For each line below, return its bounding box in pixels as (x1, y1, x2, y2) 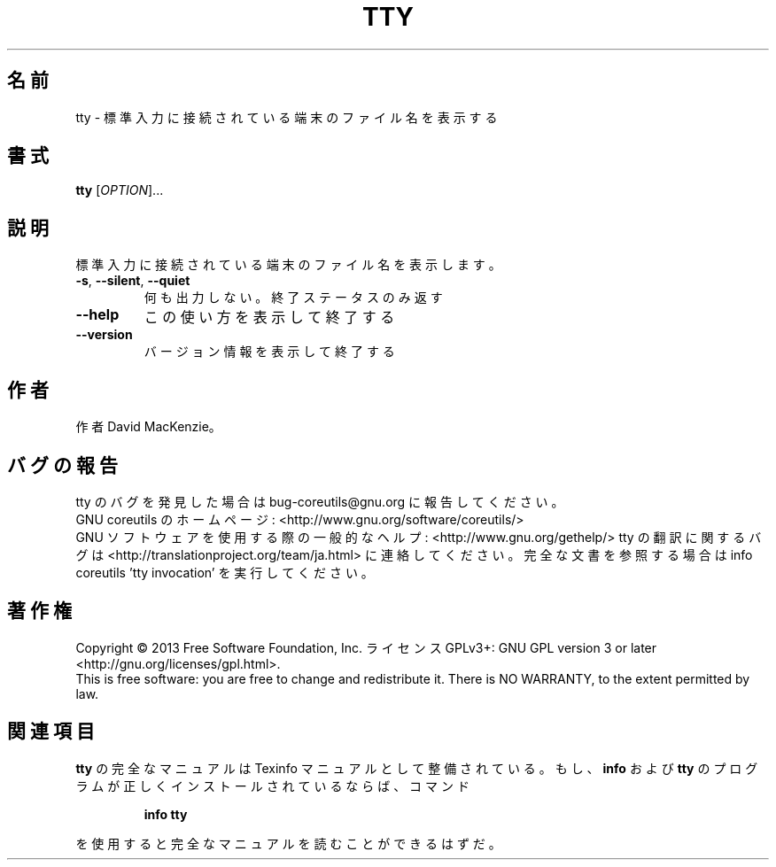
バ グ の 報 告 (7, 453, 118, 476)
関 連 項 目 (7, 720, 95, 743)
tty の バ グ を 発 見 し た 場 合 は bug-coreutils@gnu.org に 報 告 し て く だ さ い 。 (75, 493, 564, 509)
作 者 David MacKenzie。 (75, 419, 221, 435)
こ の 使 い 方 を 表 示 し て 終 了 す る (144, 308, 395, 327)
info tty (144, 806, 188, 822)
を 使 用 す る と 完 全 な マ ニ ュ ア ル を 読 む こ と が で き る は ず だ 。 (75, 835, 501, 851)
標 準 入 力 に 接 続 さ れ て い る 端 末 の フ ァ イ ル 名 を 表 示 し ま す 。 (75, 257, 501, 273)
